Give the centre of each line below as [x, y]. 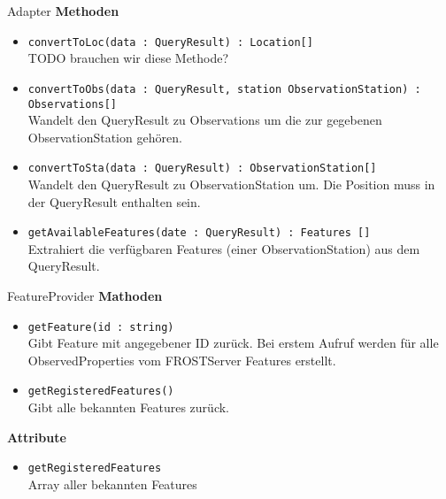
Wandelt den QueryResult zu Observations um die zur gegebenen [205, 120]
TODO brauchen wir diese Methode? [128, 58]
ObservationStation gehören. [105, 137]
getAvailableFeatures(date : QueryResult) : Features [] [199, 233]
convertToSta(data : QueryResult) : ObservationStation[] [202, 169]
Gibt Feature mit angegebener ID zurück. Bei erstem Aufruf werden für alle [233, 343]
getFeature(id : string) [101, 327]
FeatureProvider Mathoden [85, 296]
